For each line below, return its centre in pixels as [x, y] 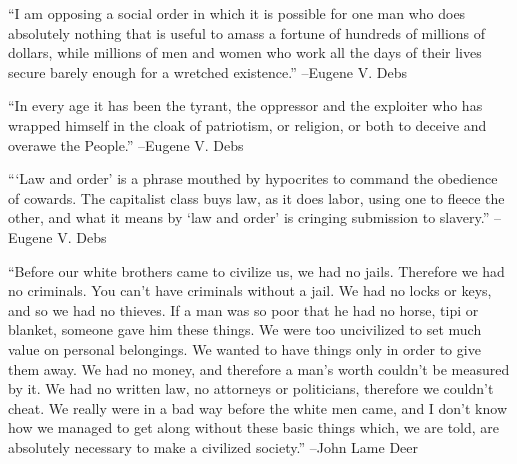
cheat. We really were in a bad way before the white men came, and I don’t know [258, 407]
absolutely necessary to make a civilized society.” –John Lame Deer [213, 446]
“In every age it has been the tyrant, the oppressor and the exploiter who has [245, 105]
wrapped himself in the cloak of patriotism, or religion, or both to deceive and [247, 124]
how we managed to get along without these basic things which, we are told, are [254, 427]
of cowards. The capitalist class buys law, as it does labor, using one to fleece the [256, 197]
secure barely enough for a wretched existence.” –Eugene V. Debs [207, 71]
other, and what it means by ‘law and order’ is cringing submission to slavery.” [249, 217]
